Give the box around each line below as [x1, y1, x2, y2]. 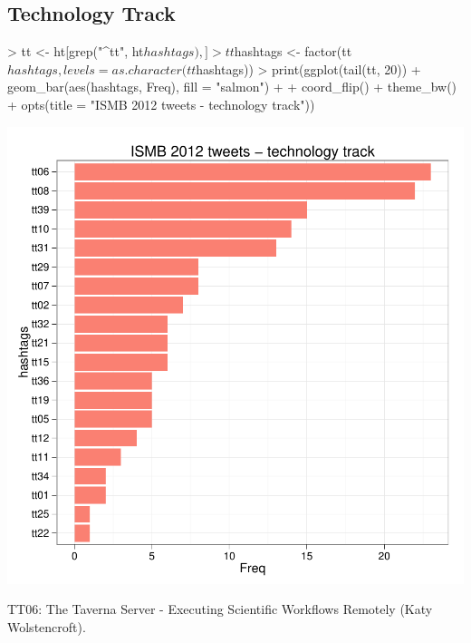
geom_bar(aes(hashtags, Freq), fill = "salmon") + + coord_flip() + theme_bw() [7, 77, 457, 96]
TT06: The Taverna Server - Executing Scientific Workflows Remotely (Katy [7, 599, 433, 619]
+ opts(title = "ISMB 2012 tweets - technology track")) [7, 94, 315, 113]
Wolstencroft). [7, 617, 86, 636]
